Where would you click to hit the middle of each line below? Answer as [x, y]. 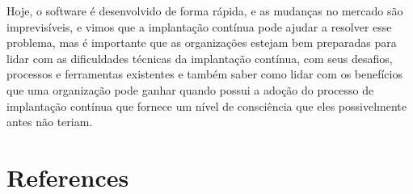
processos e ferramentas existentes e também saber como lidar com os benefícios [204, 74]
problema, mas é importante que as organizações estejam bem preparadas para [202, 42]
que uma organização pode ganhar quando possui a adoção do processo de [190, 89]
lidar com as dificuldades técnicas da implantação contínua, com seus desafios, [200, 58]
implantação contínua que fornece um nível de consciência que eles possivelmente [206, 105]
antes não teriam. [50, 122]
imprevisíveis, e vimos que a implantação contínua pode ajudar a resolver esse [199, 26]
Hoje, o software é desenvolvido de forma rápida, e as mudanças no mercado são [205, 11]
